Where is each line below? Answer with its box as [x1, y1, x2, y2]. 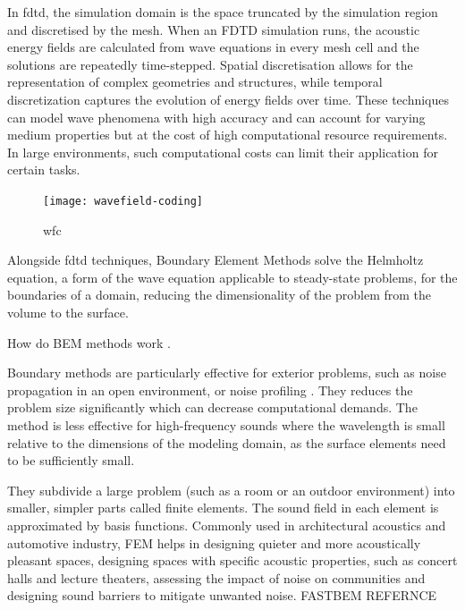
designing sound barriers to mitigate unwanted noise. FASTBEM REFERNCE [7, 586, 437, 605]
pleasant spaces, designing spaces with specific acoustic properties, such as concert [7, 551, 458, 570]
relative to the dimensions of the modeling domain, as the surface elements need [7, 433, 446, 452]
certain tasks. [7, 160, 80, 179]
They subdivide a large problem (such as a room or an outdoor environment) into [7, 480, 455, 499]
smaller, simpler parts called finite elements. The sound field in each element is [7, 498, 439, 517]
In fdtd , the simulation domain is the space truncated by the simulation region [7, 3, 438, 21]
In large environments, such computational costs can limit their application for [7, 142, 438, 161]
